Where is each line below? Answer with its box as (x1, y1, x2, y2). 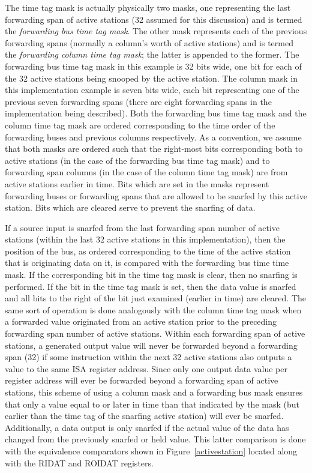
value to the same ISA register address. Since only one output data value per (5, 362, 288, 375)
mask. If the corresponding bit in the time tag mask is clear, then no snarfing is (5, 268, 298, 281)
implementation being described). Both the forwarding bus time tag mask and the (5, 107, 307, 119)
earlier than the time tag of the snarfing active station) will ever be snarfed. (5, 409, 284, 422)
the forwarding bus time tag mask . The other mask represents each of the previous (5, 25, 307, 37)
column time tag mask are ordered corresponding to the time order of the (5, 118, 275, 131)
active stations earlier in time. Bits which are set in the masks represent (5, 177, 269, 190)
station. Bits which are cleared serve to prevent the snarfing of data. (5, 201, 256, 214)
